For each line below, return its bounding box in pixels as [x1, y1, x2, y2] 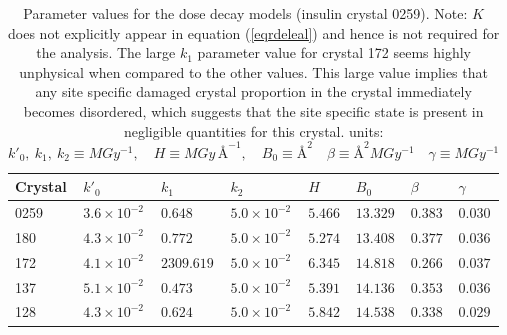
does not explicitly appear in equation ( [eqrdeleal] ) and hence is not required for [8, 22, 500, 43]
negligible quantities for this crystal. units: [123, 120, 384, 141]
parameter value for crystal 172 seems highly [197, 42, 471, 63]
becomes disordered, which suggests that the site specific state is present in [23, 100, 484, 121]
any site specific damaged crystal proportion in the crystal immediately [35, 81, 472, 102]
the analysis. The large [36, 42, 176, 63]
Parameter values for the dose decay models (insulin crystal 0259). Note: [23, 3, 468, 23]
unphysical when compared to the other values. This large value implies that [19, 61, 488, 82]
